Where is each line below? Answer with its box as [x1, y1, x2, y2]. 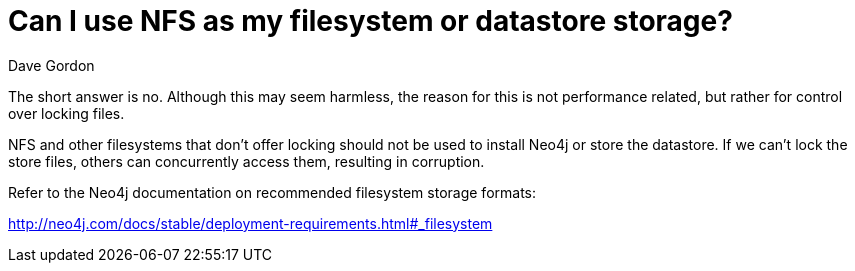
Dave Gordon [8, 56, 95, 74]
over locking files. [8, 104, 125, 122]
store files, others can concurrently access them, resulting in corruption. [8, 152, 485, 170]
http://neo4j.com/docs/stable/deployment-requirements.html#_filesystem [8, 214, 493, 232]
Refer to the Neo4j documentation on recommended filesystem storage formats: [8, 183, 537, 201]
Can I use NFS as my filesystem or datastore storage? [8, 4, 733, 38]
